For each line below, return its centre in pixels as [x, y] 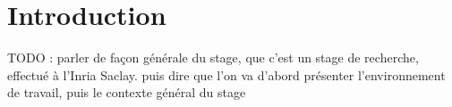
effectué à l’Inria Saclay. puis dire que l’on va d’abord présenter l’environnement [226, 74]
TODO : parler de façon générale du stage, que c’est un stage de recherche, [213, 58]
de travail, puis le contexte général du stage [127, 92]
